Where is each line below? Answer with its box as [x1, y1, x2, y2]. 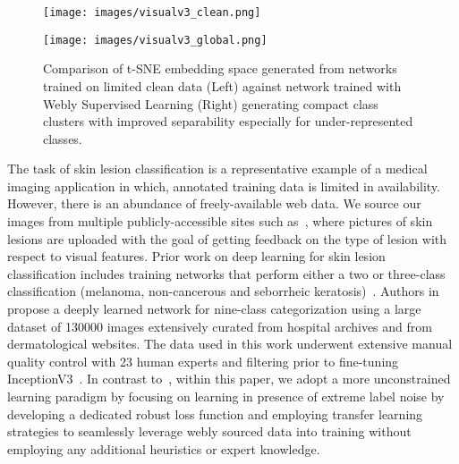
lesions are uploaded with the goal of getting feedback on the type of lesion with [7, 229, 447, 248]
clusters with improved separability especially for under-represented [43, 112, 413, 131]
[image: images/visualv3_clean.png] [43, 6, 261, 19]
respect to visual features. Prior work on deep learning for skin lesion [7, 247, 386, 266]
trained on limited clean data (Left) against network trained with [43, 76, 402, 95]
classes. [43, 129, 82, 148]
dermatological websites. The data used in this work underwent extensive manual [7, 334, 453, 353]
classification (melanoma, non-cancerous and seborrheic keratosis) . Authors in [7, 282, 439, 300]
